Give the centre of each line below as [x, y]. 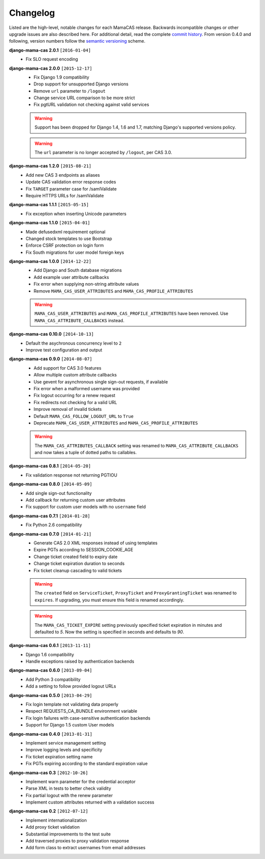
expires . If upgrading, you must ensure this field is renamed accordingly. [109, 600]
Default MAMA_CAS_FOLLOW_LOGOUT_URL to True [84, 416]
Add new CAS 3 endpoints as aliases [63, 175]
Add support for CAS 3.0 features [67, 368]
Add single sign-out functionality [59, 493]
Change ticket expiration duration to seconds [79, 564]
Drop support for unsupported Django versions [81, 84]
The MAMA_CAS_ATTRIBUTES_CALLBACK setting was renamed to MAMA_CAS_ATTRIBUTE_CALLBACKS [136, 445]
